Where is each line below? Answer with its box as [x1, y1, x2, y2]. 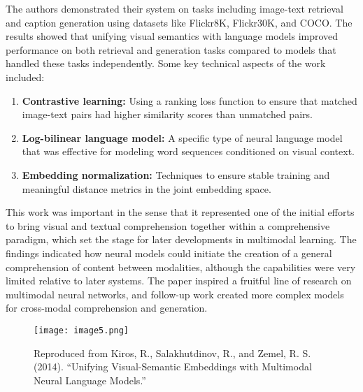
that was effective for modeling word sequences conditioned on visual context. [22, 144, 355, 159]
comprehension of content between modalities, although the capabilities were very [6, 259, 356, 274]
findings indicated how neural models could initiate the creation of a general [6, 245, 332, 260]
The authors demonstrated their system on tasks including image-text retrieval [6, 1, 343, 15]
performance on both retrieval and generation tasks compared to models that [6, 42, 336, 57]
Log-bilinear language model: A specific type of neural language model [22, 130, 343, 145]
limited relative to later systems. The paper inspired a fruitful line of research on [6, 273, 352, 288]
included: [6, 69, 45, 84]
